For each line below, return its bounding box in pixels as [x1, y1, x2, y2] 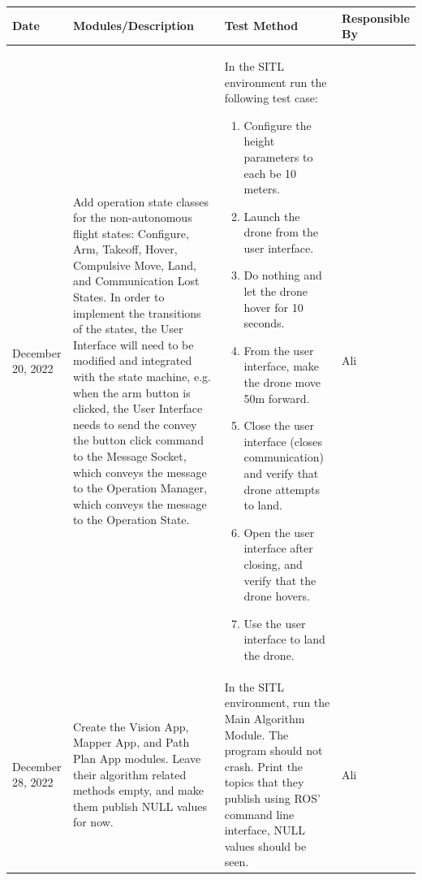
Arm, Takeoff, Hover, [72, 241, 178, 258]
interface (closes [243, 432, 323, 449]
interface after [243, 540, 313, 557]
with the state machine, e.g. [72, 368, 211, 385]
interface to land [243, 631, 325, 648]
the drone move [243, 374, 321, 391]
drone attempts [243, 480, 320, 497]
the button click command [72, 431, 204, 449]
